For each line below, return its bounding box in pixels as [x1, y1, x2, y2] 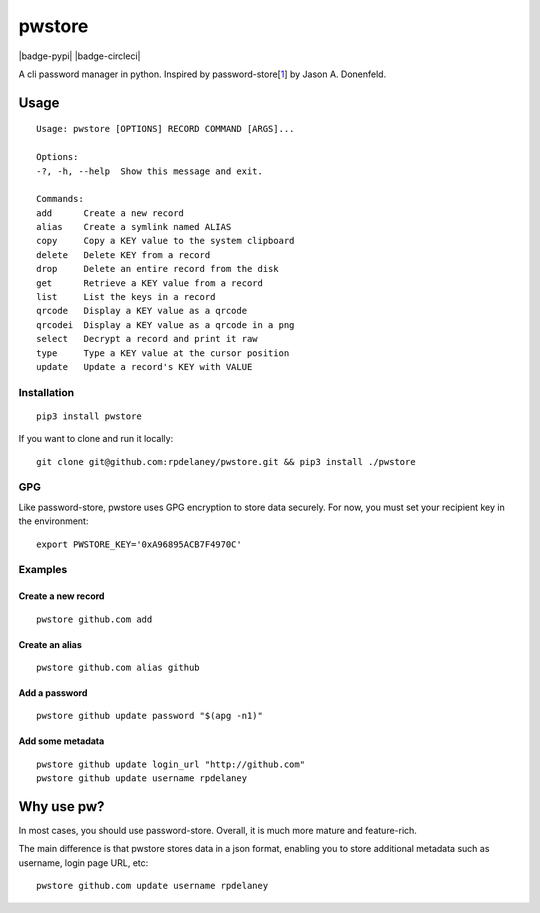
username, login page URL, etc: [18, 856, 149, 869]
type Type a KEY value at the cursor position [36, 347, 290, 359]
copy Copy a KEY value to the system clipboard [36, 235, 295, 247]
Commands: [36, 193, 84, 205]
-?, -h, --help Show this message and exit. [36, 165, 264, 177]
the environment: [18, 515, 89, 527]
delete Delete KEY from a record [36, 249, 211, 260]
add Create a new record [36, 207, 185, 219]
